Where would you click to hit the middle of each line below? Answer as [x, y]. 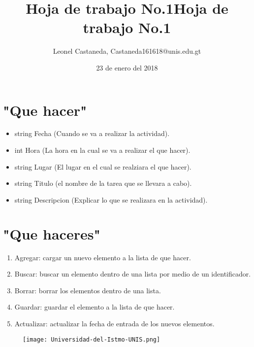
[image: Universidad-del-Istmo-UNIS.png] [92, 339]
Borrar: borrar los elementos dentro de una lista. [88, 290]
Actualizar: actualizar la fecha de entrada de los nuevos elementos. [114, 323]
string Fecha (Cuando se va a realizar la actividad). [92, 133]
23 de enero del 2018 [127, 67]
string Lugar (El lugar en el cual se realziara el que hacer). [103, 166]
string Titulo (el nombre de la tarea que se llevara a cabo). [103, 183]
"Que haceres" [52, 233]
